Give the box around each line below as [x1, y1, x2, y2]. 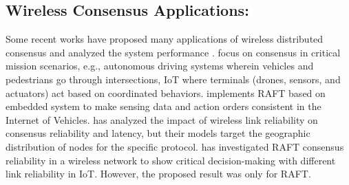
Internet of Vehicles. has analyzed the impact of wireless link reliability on [6, 112, 318, 127]
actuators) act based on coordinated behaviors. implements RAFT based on [6, 85, 326, 100]
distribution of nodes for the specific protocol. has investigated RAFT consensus [6, 139, 344, 153]
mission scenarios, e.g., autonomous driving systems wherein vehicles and [6, 58, 314, 73]
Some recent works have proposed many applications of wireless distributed [6, 32, 324, 46]
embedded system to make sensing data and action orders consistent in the [6, 99, 321, 113]
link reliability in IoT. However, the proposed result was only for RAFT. [6, 166, 311, 181]
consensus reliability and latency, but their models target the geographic [6, 126, 310, 140]
